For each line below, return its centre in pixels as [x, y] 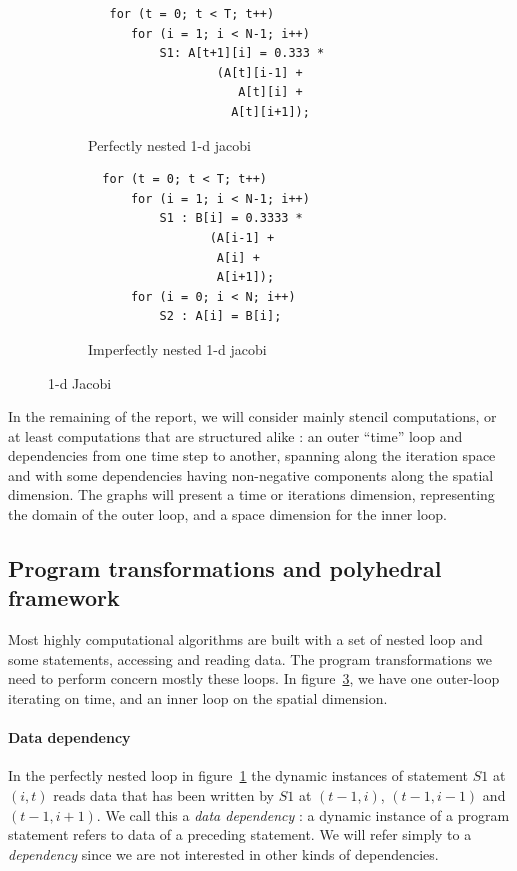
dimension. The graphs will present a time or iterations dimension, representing [251, 494]
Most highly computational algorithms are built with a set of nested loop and [245, 639]
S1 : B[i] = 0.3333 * [231, 218]
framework [64, 597]
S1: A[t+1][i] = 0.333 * [242, 53]
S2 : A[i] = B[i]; [220, 316]
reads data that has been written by [164, 795]
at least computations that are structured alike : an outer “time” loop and [235, 435]
